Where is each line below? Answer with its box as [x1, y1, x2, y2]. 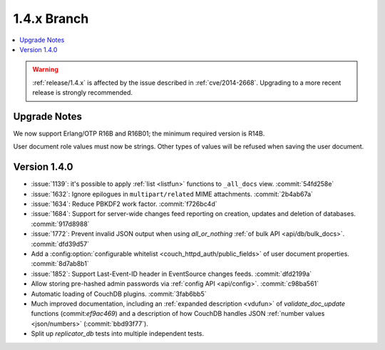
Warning [32, 65, 58, 74]
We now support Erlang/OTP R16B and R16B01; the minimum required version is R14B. [13, 129, 265, 138]
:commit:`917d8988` [31, 220, 90, 228]
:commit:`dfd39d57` [31, 240, 90, 248]
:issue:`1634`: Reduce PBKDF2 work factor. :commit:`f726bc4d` [31, 200, 217, 208]
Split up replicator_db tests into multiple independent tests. [31, 329, 205, 338]
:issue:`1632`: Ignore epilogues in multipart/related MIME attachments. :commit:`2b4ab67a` [31, 190, 314, 198]
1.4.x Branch [13, 11, 89, 26]
